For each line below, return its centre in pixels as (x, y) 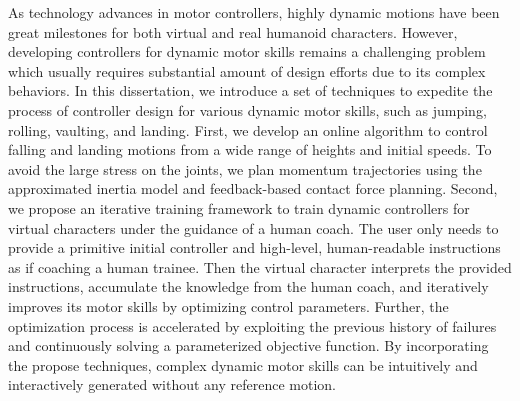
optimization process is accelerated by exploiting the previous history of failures (252, 325)
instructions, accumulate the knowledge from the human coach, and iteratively (248, 286)
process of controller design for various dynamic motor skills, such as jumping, (247, 109)
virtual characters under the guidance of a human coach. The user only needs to (253, 227)
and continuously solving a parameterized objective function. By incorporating (248, 345)
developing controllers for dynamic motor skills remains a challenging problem (247, 51)
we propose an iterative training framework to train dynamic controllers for (239, 207)
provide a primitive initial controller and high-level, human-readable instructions (254, 247)
